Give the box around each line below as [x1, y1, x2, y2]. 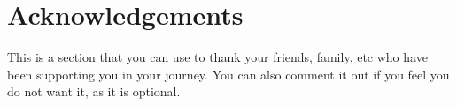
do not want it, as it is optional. [7, 82, 181, 101]
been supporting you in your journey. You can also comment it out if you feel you [7, 64, 450, 83]
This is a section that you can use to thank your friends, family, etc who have [7, 48, 428, 66]
